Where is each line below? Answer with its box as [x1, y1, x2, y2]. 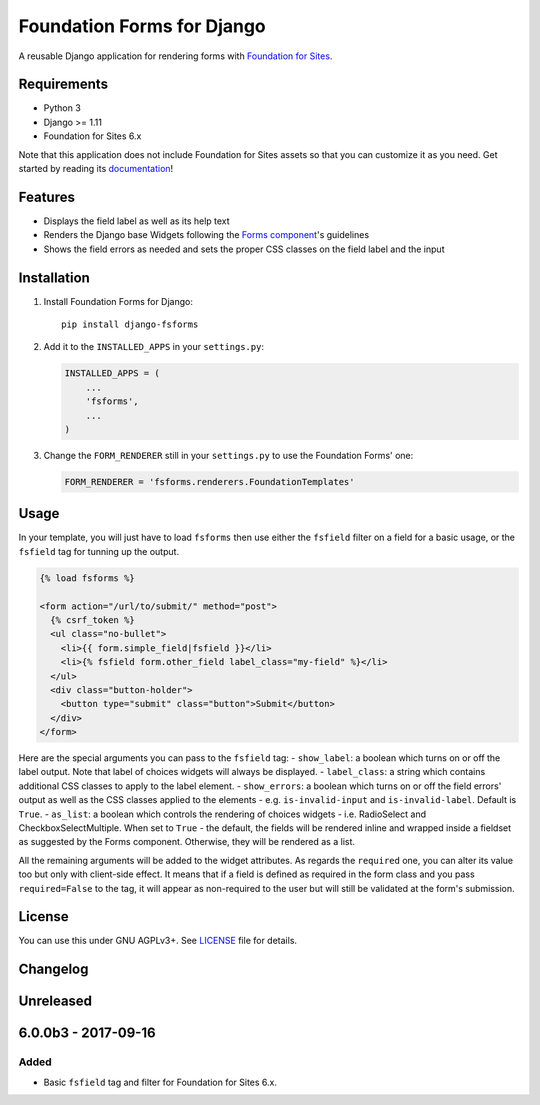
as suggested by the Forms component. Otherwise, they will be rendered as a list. [18, 836, 355, 848]
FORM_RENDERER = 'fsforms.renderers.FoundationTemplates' [64, 476, 355, 487]
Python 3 [43, 102, 82, 114]
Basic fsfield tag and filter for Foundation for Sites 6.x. [43, 1076, 277, 1088]
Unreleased [18, 993, 93, 1010]
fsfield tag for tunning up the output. [18, 545, 180, 557]
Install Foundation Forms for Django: [43, 295, 194, 307]
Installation [18, 269, 90, 286]
